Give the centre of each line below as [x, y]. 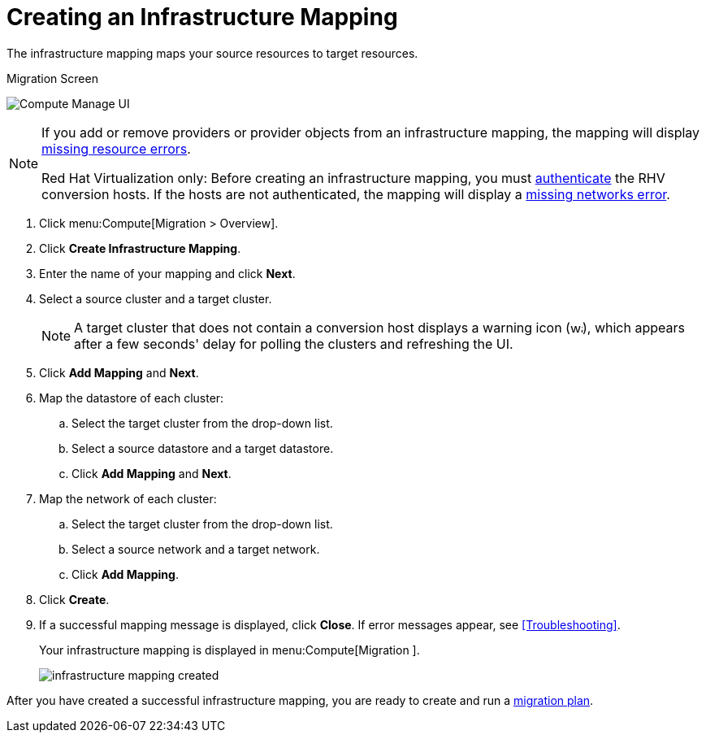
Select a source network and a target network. [196, 549]
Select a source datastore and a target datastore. [203, 448]
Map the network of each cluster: [128, 498]
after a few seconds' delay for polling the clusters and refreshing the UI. [294, 343]
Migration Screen [52, 78]
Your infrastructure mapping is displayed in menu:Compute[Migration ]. [230, 650]
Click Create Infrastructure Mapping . [140, 248]
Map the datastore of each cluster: [132, 398]
